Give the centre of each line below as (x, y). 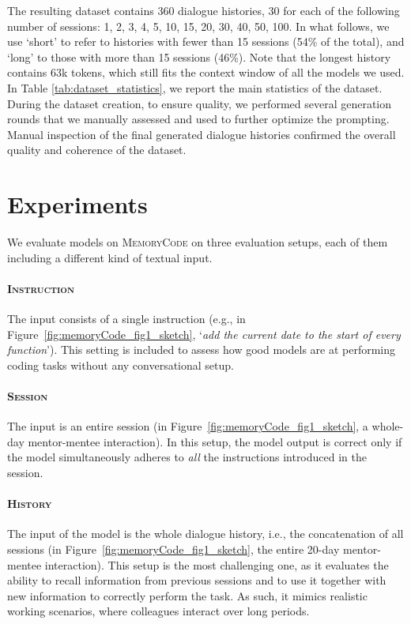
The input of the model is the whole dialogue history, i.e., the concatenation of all (205, 534)
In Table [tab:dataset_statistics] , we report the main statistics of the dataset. (195, 87)
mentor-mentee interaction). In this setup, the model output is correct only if (215, 441)
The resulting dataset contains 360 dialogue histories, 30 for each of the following (204, 10)
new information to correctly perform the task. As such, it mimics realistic (187, 595)
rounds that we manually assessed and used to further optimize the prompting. (198, 119)
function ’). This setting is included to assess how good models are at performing (202, 350)
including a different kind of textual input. (110, 257)
